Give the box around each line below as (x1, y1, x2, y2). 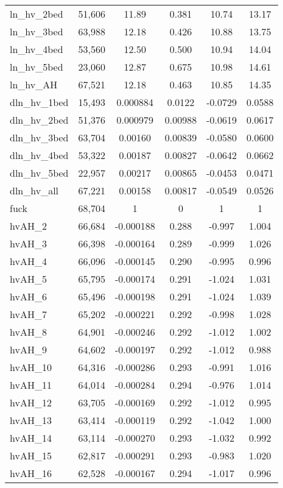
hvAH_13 (10, 413, 52, 427)
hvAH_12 (10, 395, 52, 409)
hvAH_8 (10, 325, 47, 339)
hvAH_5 (10, 272, 47, 286)
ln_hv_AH (10, 77, 58, 91)
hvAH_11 (10, 378, 52, 392)
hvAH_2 (10, 219, 47, 233)
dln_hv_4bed (10, 148, 69, 162)
